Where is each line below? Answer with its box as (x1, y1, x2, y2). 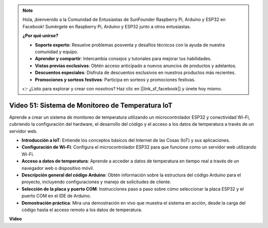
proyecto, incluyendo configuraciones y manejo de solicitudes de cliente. (21, 179, 171, 185)
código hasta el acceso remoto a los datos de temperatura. (21, 207, 142, 213)
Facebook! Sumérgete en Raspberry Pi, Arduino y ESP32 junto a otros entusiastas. (22, 23, 191, 29)
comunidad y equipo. (35, 49, 78, 55)
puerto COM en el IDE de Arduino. (21, 193, 91, 199)
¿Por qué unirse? (22, 33, 59, 39)
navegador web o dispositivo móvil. (21, 165, 94, 171)
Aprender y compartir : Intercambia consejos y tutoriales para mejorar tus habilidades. (35, 56, 212, 62)
